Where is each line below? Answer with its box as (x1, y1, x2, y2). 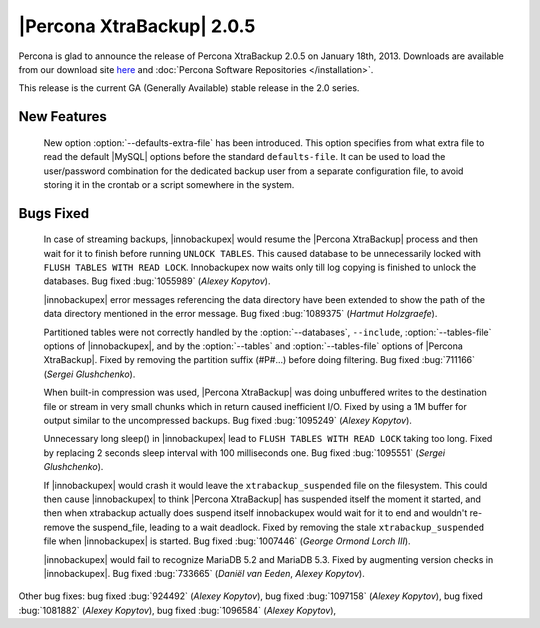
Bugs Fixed (18, 205, 90, 222)
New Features (18, 108, 107, 125)
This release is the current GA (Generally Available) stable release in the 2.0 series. (18, 82, 360, 94)
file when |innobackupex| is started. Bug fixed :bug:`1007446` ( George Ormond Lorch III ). (43, 535, 411, 547)
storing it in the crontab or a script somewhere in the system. (43, 178, 295, 190)
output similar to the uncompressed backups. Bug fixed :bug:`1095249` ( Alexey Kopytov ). (43, 415, 412, 426)
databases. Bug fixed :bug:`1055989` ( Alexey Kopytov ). (43, 275, 271, 287)
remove (43, 521, 75, 533)
